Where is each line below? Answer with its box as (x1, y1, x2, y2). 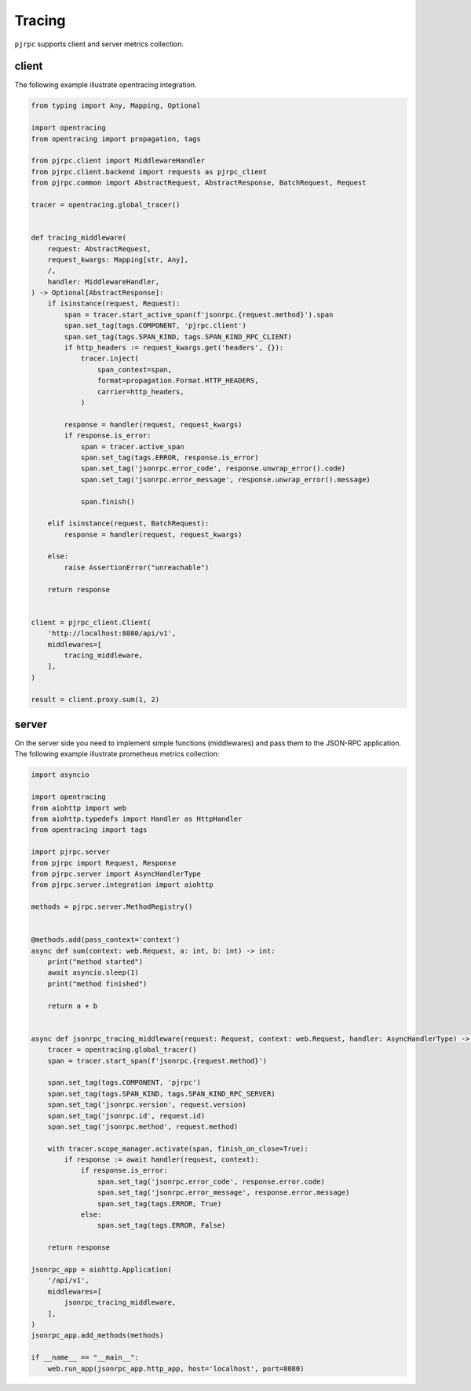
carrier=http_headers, (97, 387, 184, 396)
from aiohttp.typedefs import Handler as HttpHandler (31, 814, 243, 823)
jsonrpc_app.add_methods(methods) (31, 1331, 164, 1340)
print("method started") (47, 957, 144, 966)
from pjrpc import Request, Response (31, 858, 177, 867)
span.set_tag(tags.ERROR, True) (97, 1199, 222, 1208)
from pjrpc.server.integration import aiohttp (31, 880, 214, 889)
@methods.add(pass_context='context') (31, 935, 181, 944)
